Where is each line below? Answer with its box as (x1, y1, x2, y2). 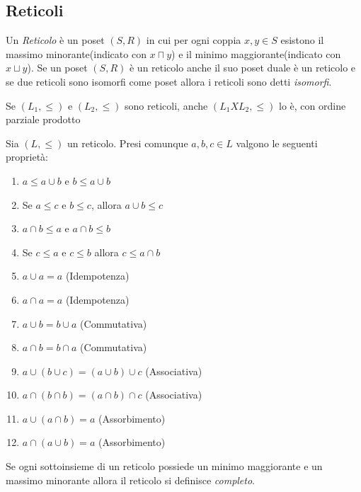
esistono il (280, 33, 324, 47)
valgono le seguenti (236, 135, 318, 150)
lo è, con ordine (278, 98, 346, 113)
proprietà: (6, 149, 48, 164)
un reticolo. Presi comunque (67, 135, 188, 150)
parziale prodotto (6, 112, 81, 127)
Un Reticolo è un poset (6, 33, 105, 47)
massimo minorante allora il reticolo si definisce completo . (6, 472, 256, 487)
